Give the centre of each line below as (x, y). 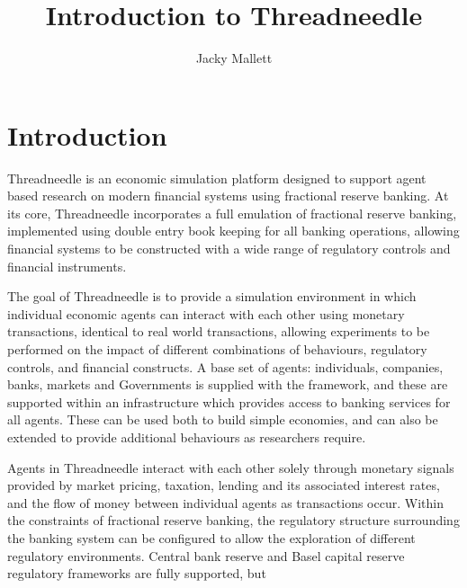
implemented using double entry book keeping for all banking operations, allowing (233, 231)
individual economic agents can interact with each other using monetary (206, 313)
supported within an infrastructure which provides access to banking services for (229, 401)
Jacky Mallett (234, 58)
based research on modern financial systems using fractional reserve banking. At (228, 196)
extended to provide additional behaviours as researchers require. (187, 437)
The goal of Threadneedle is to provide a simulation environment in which (212, 296)
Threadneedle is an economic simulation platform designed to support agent (217, 178)
